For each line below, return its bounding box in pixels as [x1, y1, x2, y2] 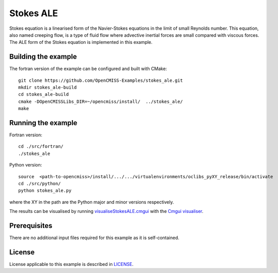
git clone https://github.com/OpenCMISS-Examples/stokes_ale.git [18, 77, 183, 83]
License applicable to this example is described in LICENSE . [9, 261, 133, 267]
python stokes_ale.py [18, 188, 72, 194]
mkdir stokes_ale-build [18, 85, 77, 90]
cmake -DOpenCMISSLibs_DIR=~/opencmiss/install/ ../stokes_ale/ [18, 98, 183, 104]
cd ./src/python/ [18, 181, 61, 187]
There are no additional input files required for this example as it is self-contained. [9, 235, 180, 241]
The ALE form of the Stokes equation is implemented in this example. [9, 39, 153, 45]
